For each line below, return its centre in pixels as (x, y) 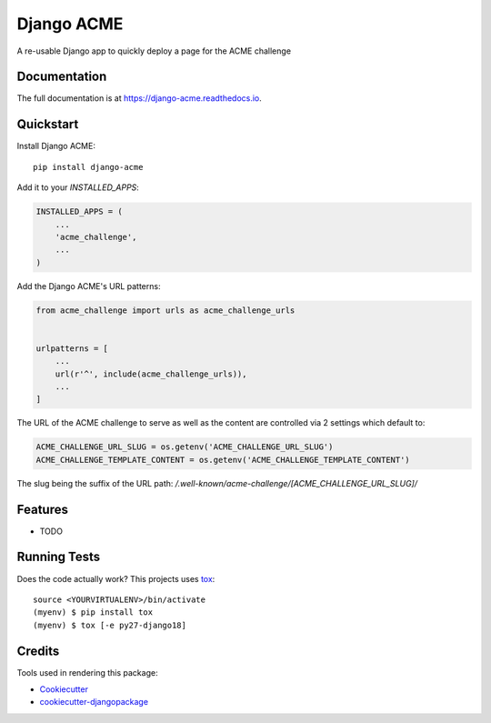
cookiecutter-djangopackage (94, 702)
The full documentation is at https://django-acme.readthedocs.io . (140, 98)
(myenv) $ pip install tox (93, 613)
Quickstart (48, 124)
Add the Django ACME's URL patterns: (89, 286)
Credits (38, 651)
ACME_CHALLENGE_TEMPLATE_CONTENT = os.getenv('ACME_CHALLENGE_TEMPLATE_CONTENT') (223, 460)
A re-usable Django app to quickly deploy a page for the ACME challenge (154, 51)
